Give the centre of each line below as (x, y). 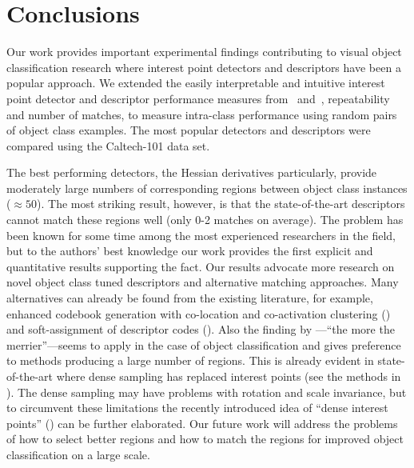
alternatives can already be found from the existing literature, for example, (190, 298)
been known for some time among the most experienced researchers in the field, (201, 235)
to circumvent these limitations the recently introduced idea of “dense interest (197, 408)
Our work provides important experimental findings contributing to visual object (204, 52)
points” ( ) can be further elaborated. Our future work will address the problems (202, 423)
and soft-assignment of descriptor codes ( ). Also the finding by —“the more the (201, 329)
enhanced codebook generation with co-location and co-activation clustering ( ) (199, 313)
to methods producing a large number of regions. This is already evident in (190, 360)
